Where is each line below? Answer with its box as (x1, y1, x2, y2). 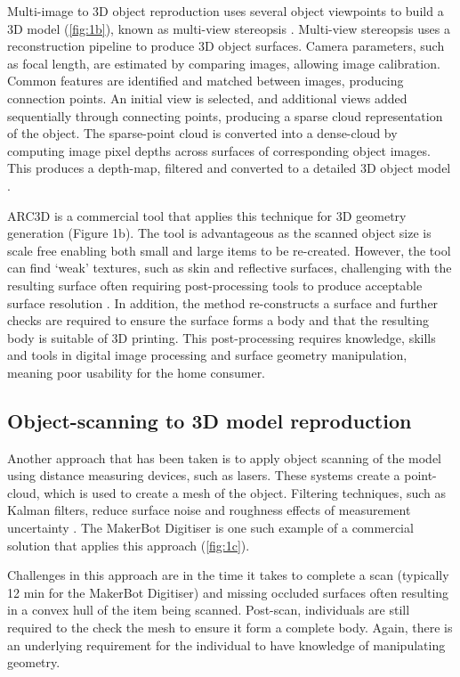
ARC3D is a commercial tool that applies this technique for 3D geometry (7, 206, 407, 224)
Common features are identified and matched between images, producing (7, 71, 404, 90)
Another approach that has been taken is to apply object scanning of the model (7, 448, 441, 467)
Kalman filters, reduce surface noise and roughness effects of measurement (7, 501, 411, 519)
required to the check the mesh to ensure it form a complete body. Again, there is (7, 618, 453, 637)
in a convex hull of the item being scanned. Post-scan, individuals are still (7, 600, 410, 619)
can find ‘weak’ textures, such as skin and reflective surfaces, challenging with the (7, 258, 452, 277)
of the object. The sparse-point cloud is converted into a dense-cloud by (7, 124, 398, 143)
